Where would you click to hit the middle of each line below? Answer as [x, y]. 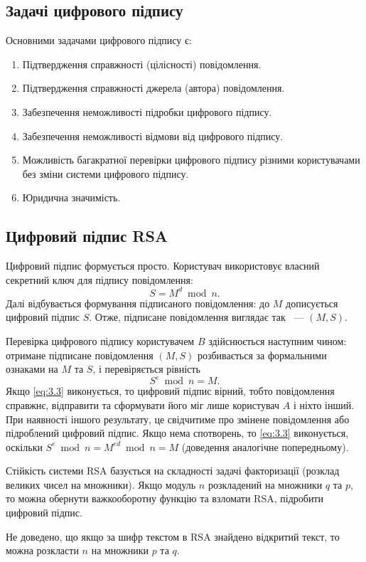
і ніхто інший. [324, 404]
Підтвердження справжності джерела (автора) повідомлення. [154, 88]
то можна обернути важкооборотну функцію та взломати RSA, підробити [165, 498]
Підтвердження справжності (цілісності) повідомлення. [142, 64]
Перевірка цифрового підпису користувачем [100, 341]
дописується [312, 303]
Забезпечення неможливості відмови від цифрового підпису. [153, 136]
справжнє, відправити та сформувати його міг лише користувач [143, 404]
